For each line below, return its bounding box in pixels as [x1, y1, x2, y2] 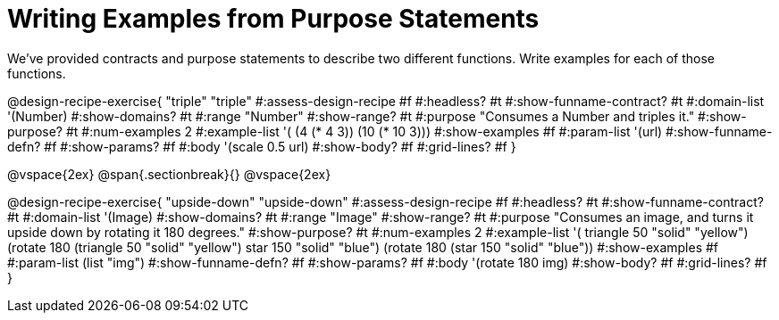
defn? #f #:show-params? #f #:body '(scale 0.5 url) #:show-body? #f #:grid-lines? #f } [7, 138, 516, 154]
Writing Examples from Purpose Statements [7, 4, 540, 34]
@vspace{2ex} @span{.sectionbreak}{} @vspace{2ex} [7, 166, 331, 182]
